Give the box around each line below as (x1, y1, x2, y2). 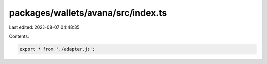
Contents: (9, 33, 29, 39)
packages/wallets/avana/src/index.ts (9, 7, 167, 18)
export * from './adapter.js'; (19, 46, 96, 52)
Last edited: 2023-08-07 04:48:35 (9, 24, 80, 30)
